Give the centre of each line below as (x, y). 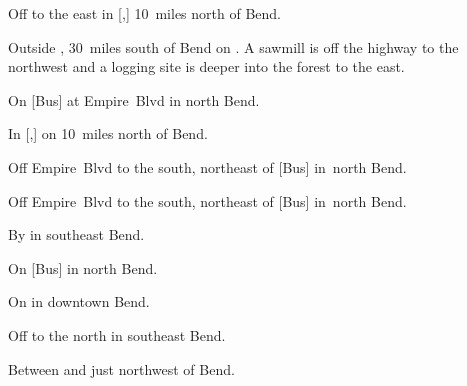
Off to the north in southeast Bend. (117, 334)
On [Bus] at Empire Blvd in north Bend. (134, 99)
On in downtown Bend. (79, 301)
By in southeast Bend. (76, 234)
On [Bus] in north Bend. (83, 267)
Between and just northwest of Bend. (121, 368)
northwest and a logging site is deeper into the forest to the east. (206, 66)
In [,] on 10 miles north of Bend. (108, 133)
